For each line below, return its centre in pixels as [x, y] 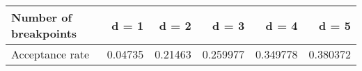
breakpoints [44, 33]
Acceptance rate [50, 54]
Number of [42, 17]
